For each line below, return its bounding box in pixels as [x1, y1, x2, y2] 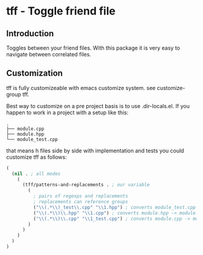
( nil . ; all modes [11, 170, 61, 176]
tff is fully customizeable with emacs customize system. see [6, 84, 156, 91]
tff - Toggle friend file [6, 4, 116, 18]
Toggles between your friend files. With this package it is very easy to [6, 44, 180, 51]
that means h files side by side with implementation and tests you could [6, 147, 184, 154]
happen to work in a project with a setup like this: [6, 109, 129, 116]
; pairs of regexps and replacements [33, 193, 129, 199]
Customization [6, 68, 63, 79]
